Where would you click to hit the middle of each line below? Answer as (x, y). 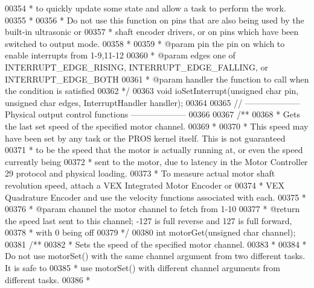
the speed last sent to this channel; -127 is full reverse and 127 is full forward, (149, 220)
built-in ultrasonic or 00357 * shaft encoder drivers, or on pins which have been (152, 32)
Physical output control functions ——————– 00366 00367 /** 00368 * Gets (153, 114)
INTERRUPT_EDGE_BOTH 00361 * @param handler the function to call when (157, 79)
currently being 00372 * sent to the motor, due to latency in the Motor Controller (156, 161)
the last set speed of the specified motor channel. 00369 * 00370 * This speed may (157, 126)
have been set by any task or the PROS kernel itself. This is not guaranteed (145, 138)
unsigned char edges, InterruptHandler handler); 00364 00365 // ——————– (152, 102)
